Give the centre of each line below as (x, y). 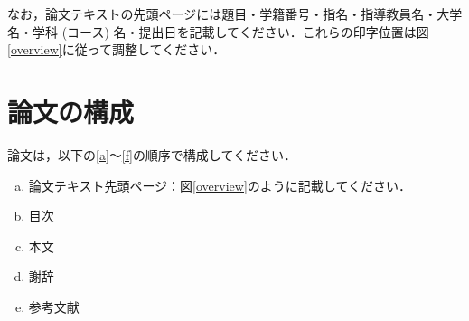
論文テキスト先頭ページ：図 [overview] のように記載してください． (220, 185)
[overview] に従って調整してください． (117, 49)
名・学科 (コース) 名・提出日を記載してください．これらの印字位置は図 (218, 31)
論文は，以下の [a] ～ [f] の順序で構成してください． (152, 154)
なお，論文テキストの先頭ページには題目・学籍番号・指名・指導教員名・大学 (235, 14)
